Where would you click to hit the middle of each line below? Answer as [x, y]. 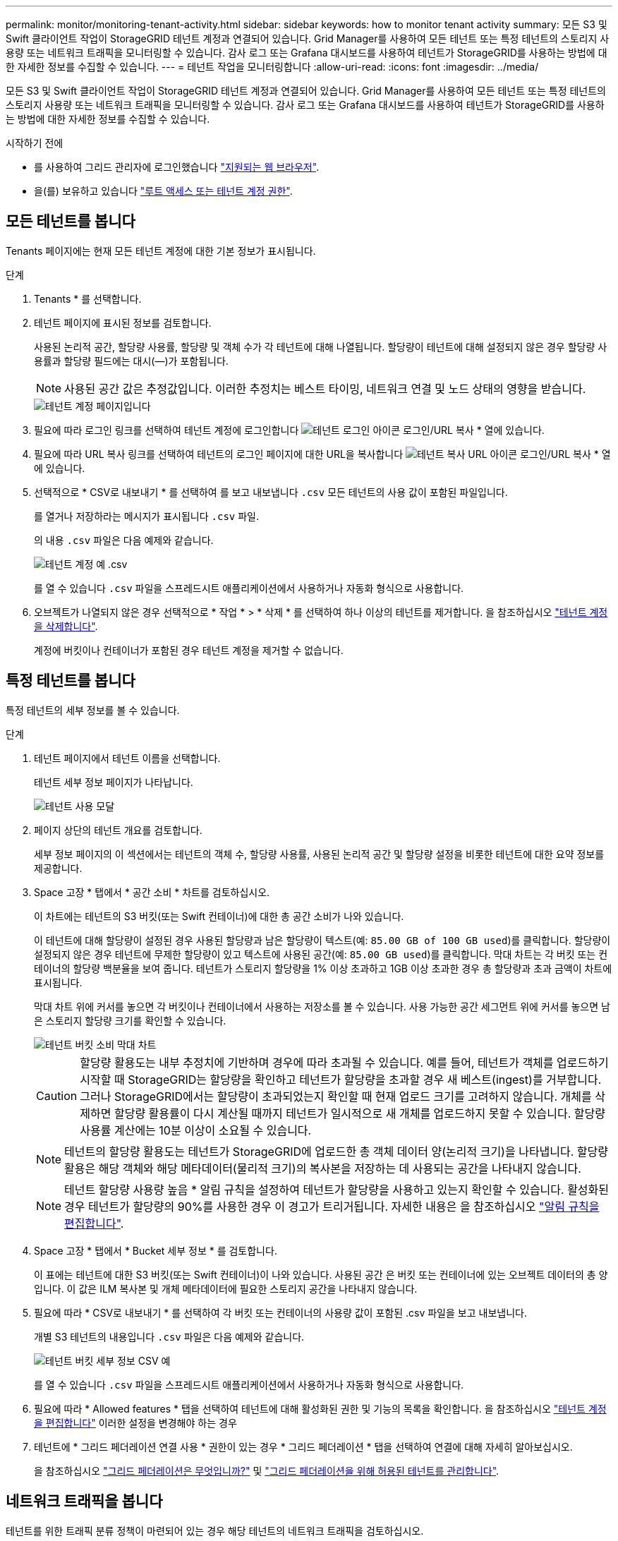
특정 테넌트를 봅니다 [71, 681]
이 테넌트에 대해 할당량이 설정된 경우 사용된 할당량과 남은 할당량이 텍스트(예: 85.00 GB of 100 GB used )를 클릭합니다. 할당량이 [322, 940]
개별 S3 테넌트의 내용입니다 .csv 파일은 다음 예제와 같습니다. [169, 1336]
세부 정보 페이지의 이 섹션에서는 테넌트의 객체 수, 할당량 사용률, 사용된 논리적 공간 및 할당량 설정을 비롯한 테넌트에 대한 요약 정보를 [319, 854]
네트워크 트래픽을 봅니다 [84, 1501]
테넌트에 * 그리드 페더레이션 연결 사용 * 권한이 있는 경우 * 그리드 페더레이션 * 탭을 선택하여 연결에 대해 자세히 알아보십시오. [303, 1446]
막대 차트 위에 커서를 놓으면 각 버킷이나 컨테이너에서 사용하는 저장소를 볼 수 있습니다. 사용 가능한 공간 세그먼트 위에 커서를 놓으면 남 [322, 1006]
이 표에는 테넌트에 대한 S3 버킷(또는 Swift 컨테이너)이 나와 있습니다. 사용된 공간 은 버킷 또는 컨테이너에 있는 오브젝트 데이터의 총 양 [321, 1274]
